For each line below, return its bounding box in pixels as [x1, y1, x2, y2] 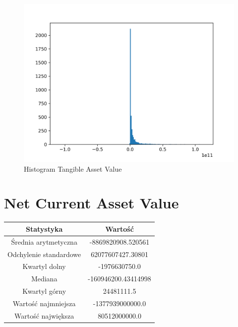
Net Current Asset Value [4, 193, 179, 213]
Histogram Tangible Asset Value [24, 163, 122, 174]
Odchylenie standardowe [7, 249, 81, 259]
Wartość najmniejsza [12, 298, 76, 308]
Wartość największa [14, 310, 74, 321]
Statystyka [25, 223, 63, 234]
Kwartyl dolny [22, 261, 66, 271]
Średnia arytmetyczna [11, 236, 77, 247]
